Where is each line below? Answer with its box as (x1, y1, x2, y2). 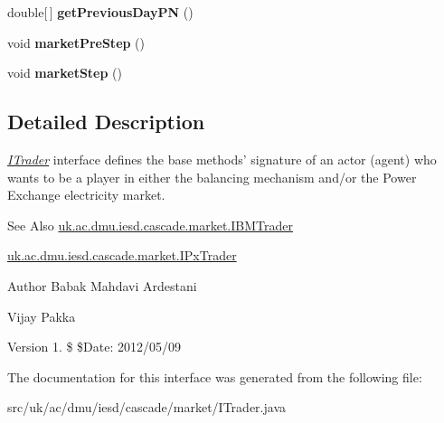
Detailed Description (7, 108, 205, 136)
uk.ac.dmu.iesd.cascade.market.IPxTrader (7, 246, 237, 265)
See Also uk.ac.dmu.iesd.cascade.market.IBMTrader (7, 215, 293, 234)
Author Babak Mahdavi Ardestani (7, 276, 197, 295)
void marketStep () (7, 63, 122, 82)
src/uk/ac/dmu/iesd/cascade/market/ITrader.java (7, 398, 286, 417)
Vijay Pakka (7, 306, 76, 325)
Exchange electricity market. (7, 185, 165, 204)
